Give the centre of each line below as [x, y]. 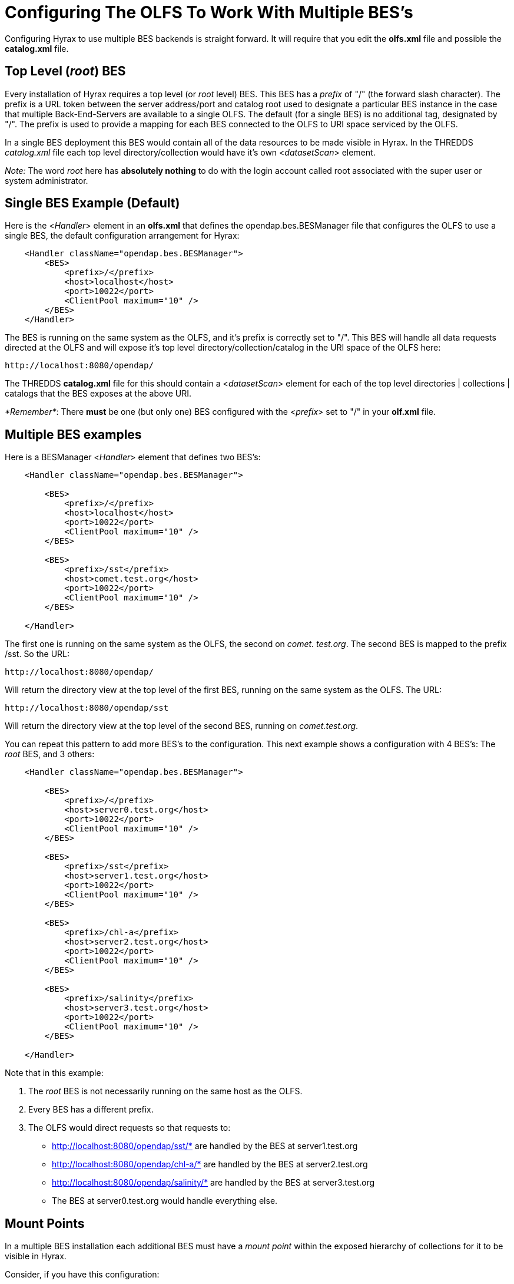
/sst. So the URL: [37, 654]
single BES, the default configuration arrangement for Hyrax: [122, 236]
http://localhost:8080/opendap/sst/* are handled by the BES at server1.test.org [205, 1146]
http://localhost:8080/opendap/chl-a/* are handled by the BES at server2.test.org [210, 1164]
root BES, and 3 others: [50, 754]
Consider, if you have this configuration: [82, 1275]
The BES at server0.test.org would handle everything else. [165, 1201]
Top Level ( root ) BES [65, 71]
